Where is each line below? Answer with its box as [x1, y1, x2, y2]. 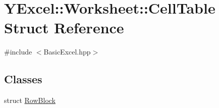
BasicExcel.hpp [43, 46, 91, 57]
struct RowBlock [4, 95, 56, 105]
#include [4, 46, 32, 57]
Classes [4, 71, 42, 87]
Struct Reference [4, 17, 124, 38]
